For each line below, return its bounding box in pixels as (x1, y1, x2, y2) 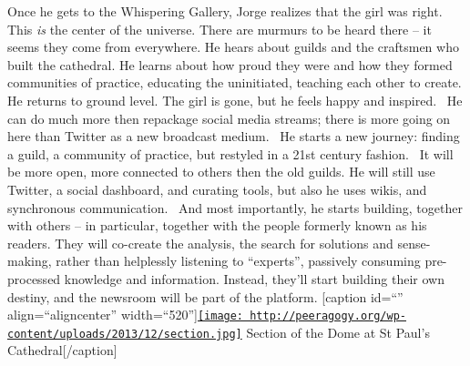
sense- (397, 233, 431, 252)
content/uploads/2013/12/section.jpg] (7, 327, 242, 341)
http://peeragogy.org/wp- (250, 310, 407, 323)
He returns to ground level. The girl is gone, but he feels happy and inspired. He (7, 90, 463, 109)
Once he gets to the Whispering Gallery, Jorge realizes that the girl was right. (7, 2, 443, 20)
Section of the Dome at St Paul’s (246, 322, 430, 341)
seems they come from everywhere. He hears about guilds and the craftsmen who (7, 37, 459, 56)
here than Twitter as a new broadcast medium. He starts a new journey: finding (7, 127, 460, 146)
